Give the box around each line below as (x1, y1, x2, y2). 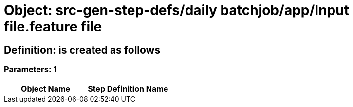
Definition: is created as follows (4, 44, 161, 56)
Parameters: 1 (4, 64, 57, 75)
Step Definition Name (88, 83, 168, 93)
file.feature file (4, 18, 102, 35)
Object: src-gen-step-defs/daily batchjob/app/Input (4, 2, 349, 18)
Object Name (21, 83, 71, 93)
